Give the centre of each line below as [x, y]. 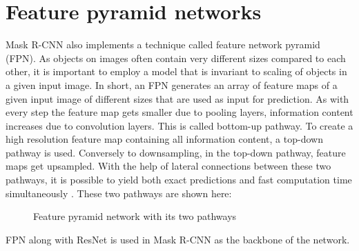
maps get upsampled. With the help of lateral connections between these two [168, 166]
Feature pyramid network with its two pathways [135, 216]
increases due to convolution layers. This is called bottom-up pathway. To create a [179, 125]
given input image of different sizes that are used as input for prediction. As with [177, 98]
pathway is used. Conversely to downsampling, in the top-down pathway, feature [176, 152]
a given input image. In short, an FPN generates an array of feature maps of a [172, 84]
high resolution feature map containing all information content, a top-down [164, 139]
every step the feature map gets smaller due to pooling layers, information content [179, 112]
